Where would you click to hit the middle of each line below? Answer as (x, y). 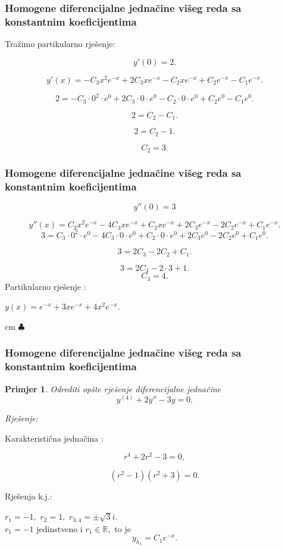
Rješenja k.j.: (29, 496)
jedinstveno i (59, 528)
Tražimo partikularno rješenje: (60, 44)
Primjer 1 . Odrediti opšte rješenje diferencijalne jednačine (113, 388)
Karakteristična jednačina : (54, 438)
